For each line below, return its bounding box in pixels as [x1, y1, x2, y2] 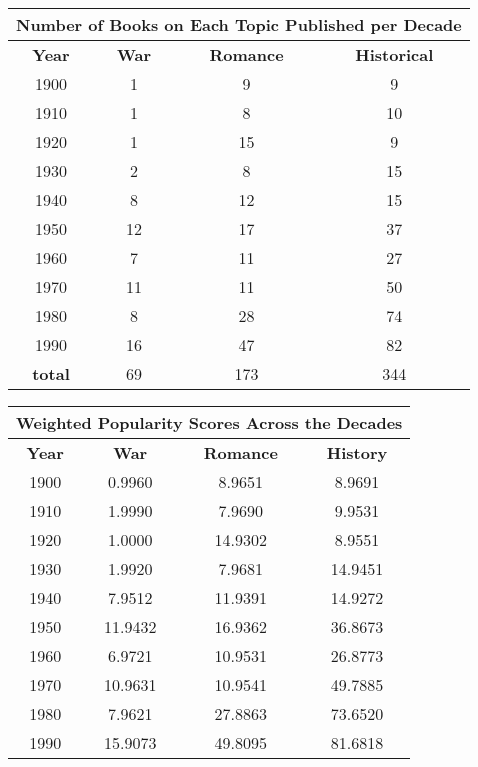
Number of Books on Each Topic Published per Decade [16, 13, 462, 36]
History [326, 441, 388, 464]
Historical [355, 43, 434, 66]
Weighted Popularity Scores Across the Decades [16, 411, 403, 434]
